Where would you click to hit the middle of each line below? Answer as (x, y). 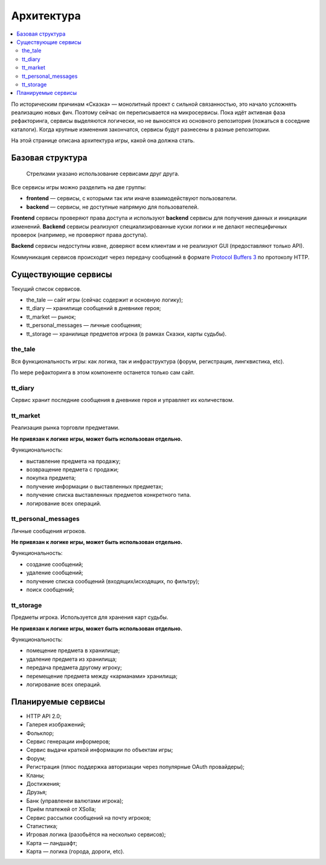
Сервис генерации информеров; (69, 741)
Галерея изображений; (56, 725)
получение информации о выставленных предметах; (94, 486)
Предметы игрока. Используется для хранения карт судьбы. (90, 617)
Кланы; (36, 775)
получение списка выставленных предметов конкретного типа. (109, 495)
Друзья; (37, 792)
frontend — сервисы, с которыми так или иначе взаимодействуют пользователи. (132, 198)
